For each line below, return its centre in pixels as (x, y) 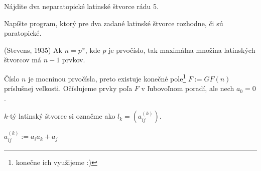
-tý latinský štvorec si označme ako (61, 116)
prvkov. (74, 60)
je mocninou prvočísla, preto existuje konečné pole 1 (107, 77)
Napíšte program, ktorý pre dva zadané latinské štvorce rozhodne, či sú (114, 23)
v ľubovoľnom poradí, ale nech (188, 88)
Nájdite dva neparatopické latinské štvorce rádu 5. (81, 6)
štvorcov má (23, 60)
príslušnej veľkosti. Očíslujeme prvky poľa (68, 88)
